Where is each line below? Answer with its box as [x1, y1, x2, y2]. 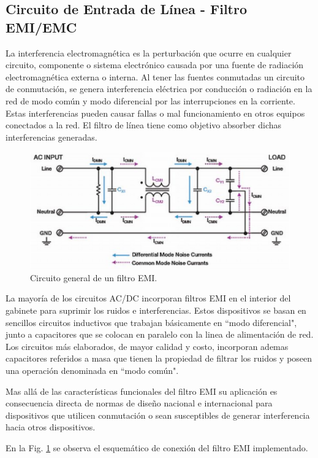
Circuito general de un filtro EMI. [30, 271, 157, 284]
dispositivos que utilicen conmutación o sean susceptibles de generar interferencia [6, 408, 310, 421]
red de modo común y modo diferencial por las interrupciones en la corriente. [6, 94, 295, 107]
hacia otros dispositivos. [6, 421, 96, 433]
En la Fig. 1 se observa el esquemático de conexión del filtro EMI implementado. [6, 441, 308, 454]
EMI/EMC [6, 17, 77, 36]
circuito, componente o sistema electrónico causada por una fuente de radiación [6, 58, 304, 71]
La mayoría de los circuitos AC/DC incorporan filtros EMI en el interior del [6, 292, 291, 305]
